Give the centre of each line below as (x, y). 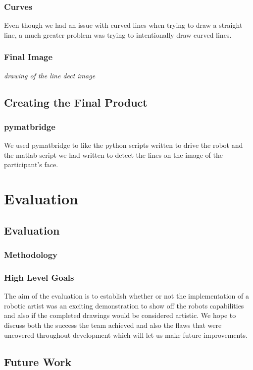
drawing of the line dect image (50, 75)
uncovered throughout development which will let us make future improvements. (126, 335)
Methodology (31, 255)
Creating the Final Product (76, 102)
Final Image (28, 57)
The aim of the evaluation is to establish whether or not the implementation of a (126, 296)
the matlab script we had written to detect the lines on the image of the (113, 154)
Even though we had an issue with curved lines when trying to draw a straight (123, 25)
